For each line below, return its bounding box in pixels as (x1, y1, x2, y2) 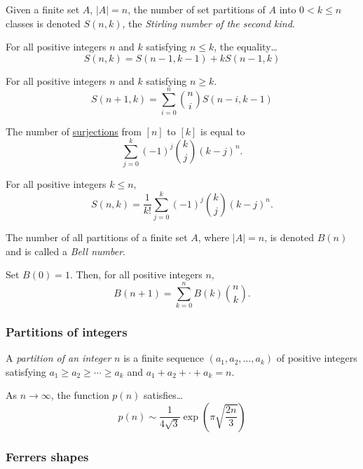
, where (198, 229, 230, 244)
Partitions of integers (6, 322, 128, 340)
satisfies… (143, 388, 184, 402)
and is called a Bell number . (6, 243, 125, 258)
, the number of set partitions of (128, 2, 266, 16)
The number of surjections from (6, 123, 142, 138)
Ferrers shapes (6, 447, 89, 465)
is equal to (200, 123, 245, 138)
